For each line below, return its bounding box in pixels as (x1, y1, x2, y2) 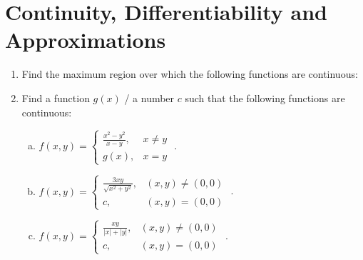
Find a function (21, 90, 90, 105)
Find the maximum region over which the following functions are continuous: (21, 66, 358, 81)
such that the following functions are (185, 90, 345, 105)
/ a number (124, 90, 175, 105)
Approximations (5, 25, 166, 54)
